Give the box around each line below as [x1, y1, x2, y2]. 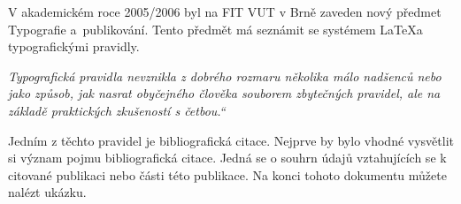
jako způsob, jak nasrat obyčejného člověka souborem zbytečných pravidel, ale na [8, 84, 441, 102]
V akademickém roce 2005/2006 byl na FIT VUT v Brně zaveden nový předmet [8, 3, 442, 20]
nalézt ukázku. [8, 183, 87, 201]
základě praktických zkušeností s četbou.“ [8, 101, 226, 119]
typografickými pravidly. [8, 37, 140, 56]
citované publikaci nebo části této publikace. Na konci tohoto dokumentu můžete [8, 165, 447, 184]
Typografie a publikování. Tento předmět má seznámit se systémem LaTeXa [8, 19, 423, 38]
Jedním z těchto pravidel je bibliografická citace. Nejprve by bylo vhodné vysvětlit [8, 131, 455, 149]
